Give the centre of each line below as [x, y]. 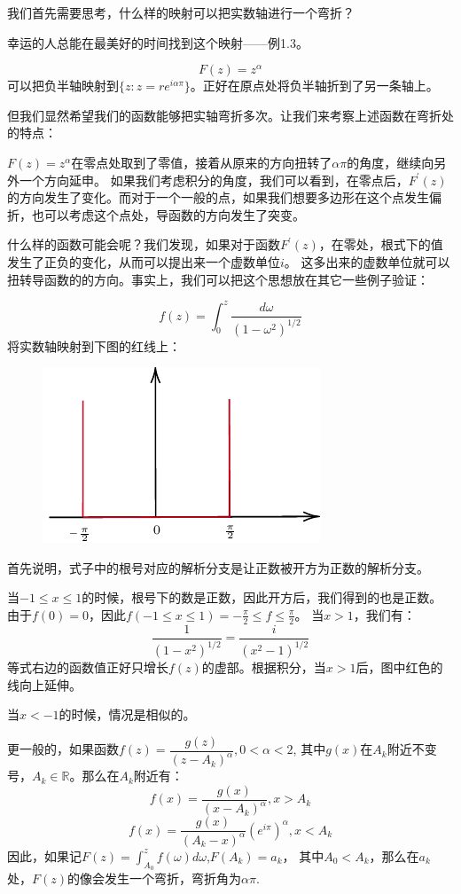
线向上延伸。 [44, 684]
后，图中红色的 [399, 667]
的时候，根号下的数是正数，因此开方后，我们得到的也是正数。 [262, 597]
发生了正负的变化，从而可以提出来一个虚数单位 [144, 261]
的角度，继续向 [391, 162]
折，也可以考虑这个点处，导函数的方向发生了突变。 [156, 214]
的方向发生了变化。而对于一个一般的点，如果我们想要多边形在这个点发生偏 [224, 197]
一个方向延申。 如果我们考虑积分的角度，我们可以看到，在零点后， [214, 180]
